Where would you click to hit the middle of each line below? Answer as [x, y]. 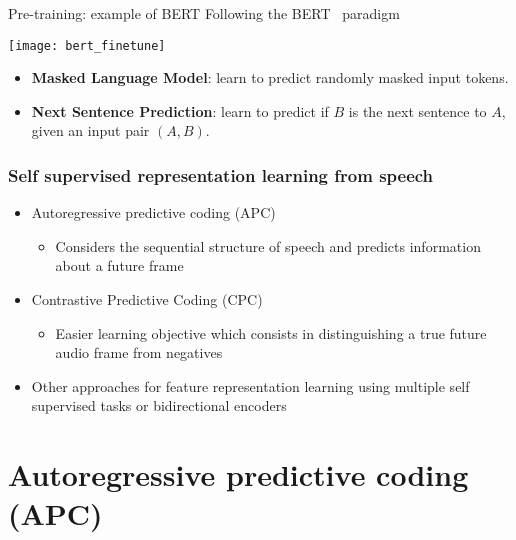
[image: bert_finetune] [87, 45]
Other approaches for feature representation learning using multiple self [250, 385]
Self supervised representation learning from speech [221, 174]
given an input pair [90, 130]
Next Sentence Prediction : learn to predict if [180, 110]
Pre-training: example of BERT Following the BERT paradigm [204, 13]
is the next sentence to [417, 110]
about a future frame [119, 265]
